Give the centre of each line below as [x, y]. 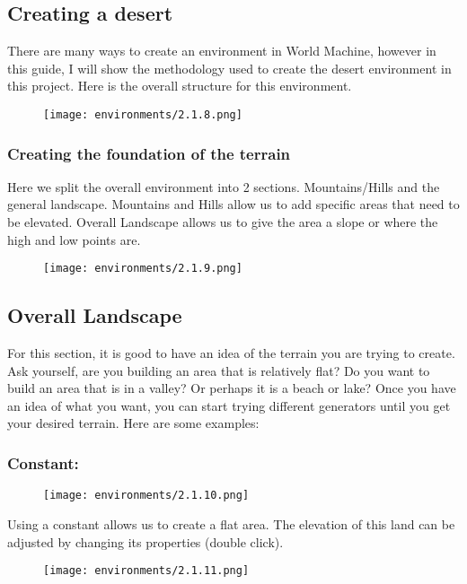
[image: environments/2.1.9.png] [143, 269]
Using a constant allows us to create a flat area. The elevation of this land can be [231, 523]
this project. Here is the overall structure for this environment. [180, 86]
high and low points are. [74, 239]
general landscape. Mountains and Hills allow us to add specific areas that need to [233, 204]
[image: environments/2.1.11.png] [146, 571]
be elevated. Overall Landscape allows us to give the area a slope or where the [223, 222]
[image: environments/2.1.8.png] [143, 114]
